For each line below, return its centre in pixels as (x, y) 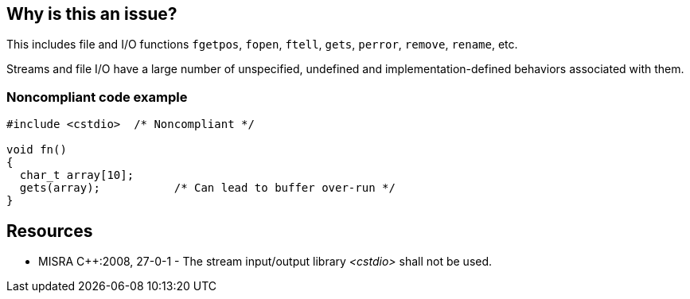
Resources (50, 231)
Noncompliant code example (97, 97)
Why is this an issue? (92, 14)
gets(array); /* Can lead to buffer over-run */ (207, 188)
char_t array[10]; (77, 175)
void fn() (37, 150)
